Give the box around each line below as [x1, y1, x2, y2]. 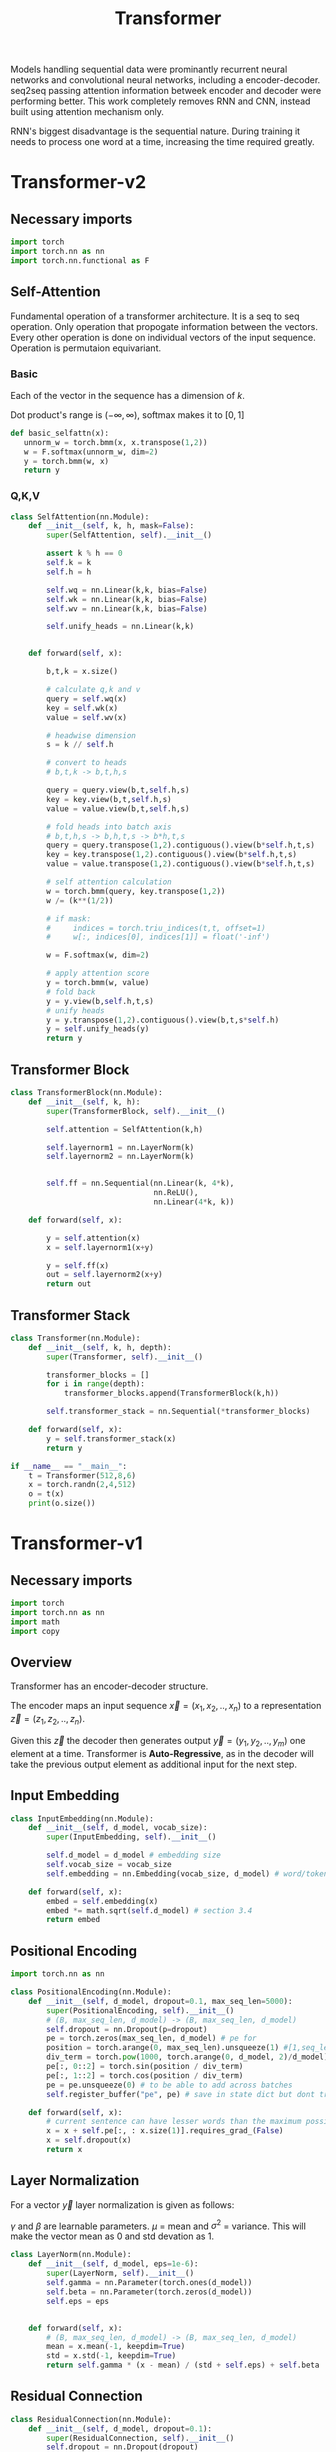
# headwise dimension [46, 730, 137, 741]
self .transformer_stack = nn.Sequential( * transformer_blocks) [46, 1407, 311, 1417]
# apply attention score [46, 968, 150, 979]
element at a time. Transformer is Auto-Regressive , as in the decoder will [10, 1747, 315, 1759]
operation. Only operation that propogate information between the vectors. [10, 320, 318, 332]
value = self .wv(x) [46, 712, 128, 722]
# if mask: [46, 913, 92, 924]
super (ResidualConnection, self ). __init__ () [46, 2433, 235, 2443]
